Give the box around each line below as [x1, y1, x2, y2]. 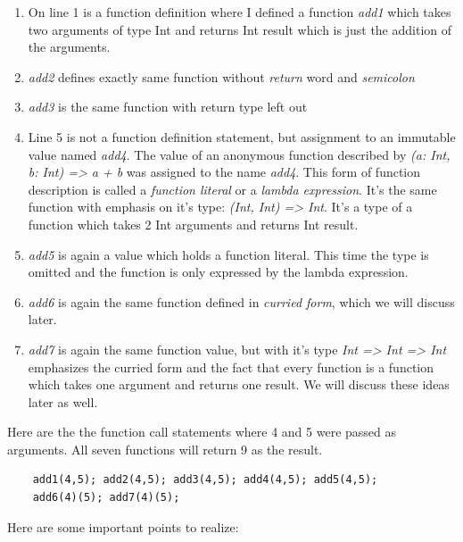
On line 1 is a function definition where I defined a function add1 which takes [28, 3, 451, 21]
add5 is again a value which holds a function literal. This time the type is [28, 245, 429, 263]
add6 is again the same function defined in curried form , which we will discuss [28, 292, 455, 311]
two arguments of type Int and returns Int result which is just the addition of [28, 20, 452, 38]
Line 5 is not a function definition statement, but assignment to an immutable [28, 127, 456, 146]
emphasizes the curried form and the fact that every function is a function [28, 357, 434, 376]
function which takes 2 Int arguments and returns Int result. [28, 214, 359, 233]
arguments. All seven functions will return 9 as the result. [7, 439, 323, 458]
